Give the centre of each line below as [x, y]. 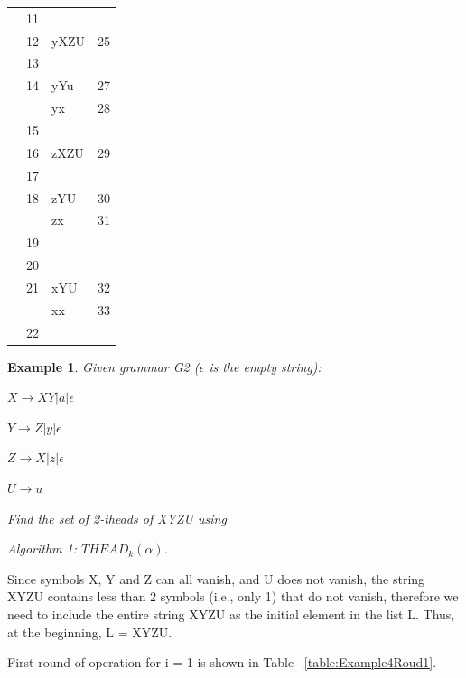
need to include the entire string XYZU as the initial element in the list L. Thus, [231, 614]
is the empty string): [265, 366]
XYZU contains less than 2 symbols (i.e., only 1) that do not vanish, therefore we [233, 596]
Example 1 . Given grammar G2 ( [103, 366]
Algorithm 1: [42, 548]
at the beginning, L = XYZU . [90, 632]
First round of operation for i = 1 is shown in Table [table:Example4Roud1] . [222, 662]
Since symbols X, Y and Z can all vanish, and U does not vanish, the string [216, 578]
